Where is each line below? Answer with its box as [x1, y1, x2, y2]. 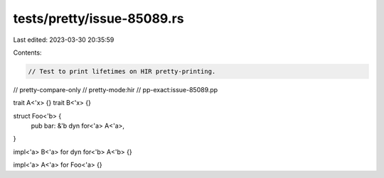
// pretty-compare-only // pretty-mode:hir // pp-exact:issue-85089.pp [13, 85, 218, 94]
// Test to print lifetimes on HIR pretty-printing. [28, 67, 216, 75]
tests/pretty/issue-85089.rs [13, 11, 184, 26]
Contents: [13, 48, 42, 57]
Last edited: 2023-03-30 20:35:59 [13, 35, 114, 44]
